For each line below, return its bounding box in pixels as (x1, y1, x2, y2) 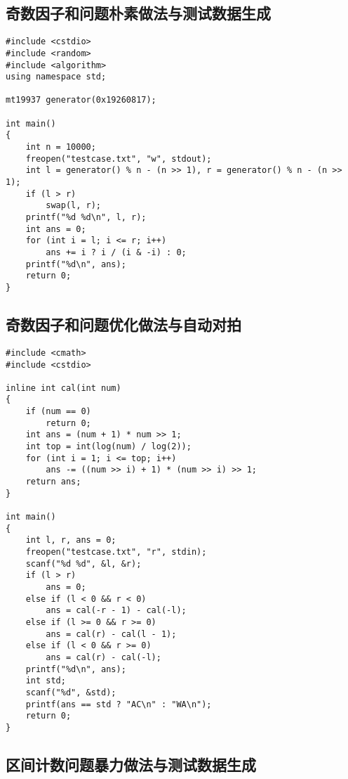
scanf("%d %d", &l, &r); (25, 558, 142, 569)
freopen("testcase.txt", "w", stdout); (25, 153, 212, 164)
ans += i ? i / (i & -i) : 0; (46, 247, 187, 258)
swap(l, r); (46, 200, 102, 211)
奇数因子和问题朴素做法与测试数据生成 (6, 2, 271, 24)
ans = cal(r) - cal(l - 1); (46, 629, 177, 639)
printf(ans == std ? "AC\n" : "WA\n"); (25, 699, 212, 709)
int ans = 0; (25, 224, 86, 234)
